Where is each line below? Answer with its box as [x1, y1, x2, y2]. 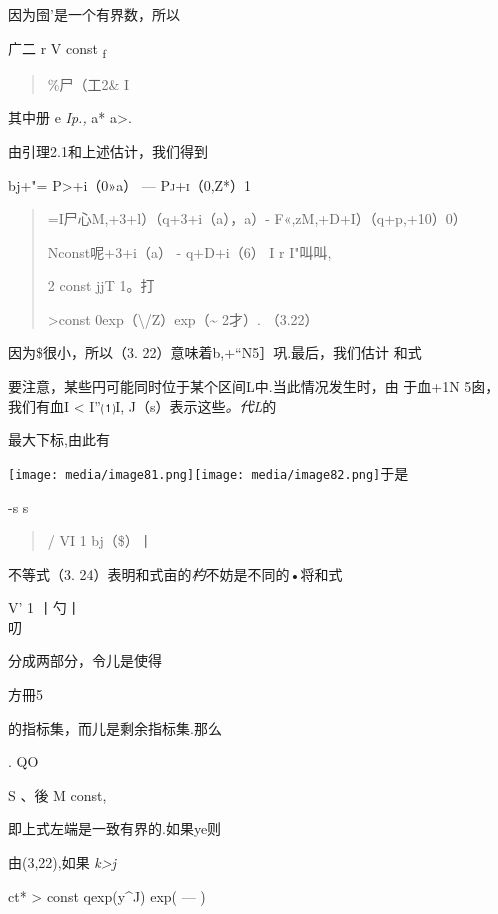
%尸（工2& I [47, 73, 130, 94]
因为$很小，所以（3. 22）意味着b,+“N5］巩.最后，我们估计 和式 [8, 342, 422, 363]
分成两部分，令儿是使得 [8, 650, 162, 671]
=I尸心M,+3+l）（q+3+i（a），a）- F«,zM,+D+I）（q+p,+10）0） [47, 208, 467, 229]
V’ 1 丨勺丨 [8, 597, 81, 618]
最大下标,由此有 [8, 429, 110, 450]
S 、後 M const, [8, 784, 107, 805]
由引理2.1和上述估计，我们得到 [8, 140, 208, 161]
